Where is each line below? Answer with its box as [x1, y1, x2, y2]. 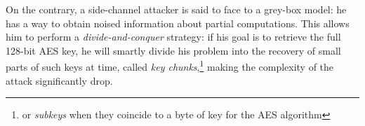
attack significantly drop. [6, 73, 113, 87]
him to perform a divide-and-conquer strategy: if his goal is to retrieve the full [6, 29, 341, 44]
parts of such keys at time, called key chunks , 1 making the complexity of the [6, 57, 334, 74]
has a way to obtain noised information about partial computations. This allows [6, 15, 350, 30]
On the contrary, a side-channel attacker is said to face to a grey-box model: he [6, 2, 347, 16]
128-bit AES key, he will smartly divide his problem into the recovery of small [6, 43, 341, 57]
